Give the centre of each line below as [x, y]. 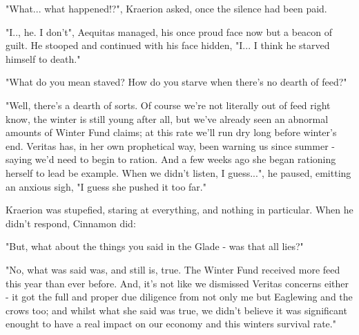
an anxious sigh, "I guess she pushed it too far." [106, 186]
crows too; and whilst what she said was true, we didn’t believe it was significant [176, 310]
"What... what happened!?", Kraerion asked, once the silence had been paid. [166, 8]
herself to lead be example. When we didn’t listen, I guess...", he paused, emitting [178, 172]
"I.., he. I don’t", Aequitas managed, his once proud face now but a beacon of [169, 31]
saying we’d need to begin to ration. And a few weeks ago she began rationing [171, 159]
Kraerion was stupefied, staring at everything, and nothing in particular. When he [179, 210]
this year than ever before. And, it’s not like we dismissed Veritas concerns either [177, 283]
